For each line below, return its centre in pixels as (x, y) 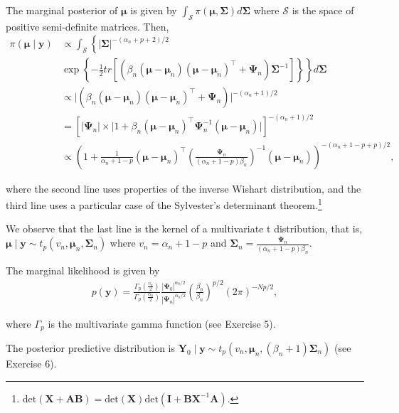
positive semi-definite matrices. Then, (87, 26)
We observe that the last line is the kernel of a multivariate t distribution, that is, (184, 229)
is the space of (323, 10)
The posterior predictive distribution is (91, 347)
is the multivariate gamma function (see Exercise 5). (162, 323)
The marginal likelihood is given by (83, 270)
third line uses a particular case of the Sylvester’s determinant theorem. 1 (164, 204)
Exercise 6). (31, 363)
